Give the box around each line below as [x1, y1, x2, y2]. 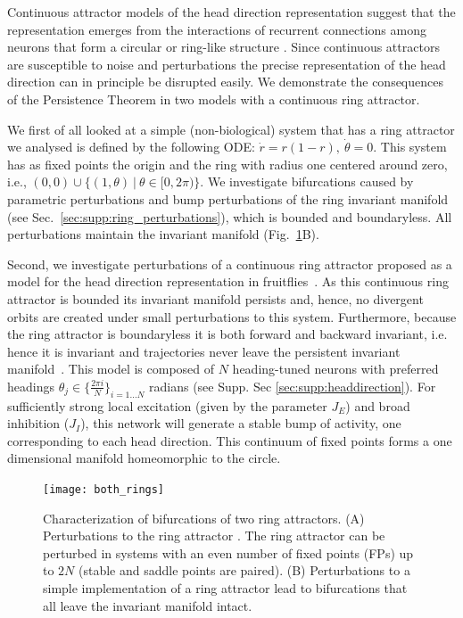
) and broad [345, 396, 410, 415]
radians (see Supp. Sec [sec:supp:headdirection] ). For [149, 376, 436, 395]
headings [7, 376, 54, 395]
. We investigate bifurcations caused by [200, 172, 414, 191]
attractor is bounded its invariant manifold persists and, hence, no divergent [7, 289, 424, 308]
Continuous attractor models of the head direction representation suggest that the [7, 3, 456, 21]
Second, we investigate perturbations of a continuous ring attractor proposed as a [7, 254, 452, 273]
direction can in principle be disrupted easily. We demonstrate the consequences [7, 72, 443, 91]
